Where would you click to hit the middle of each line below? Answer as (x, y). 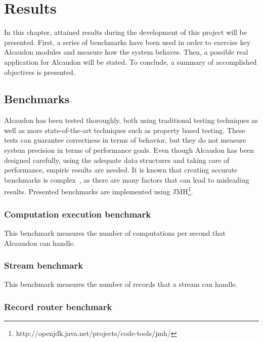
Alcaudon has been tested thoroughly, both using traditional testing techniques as (131, 120)
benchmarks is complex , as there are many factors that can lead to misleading (127, 179)
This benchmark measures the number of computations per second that (115, 232)
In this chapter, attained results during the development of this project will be (125, 32)
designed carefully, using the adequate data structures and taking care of (117, 160)
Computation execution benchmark (78, 214)
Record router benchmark (58, 306)
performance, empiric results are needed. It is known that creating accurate (121, 170)
